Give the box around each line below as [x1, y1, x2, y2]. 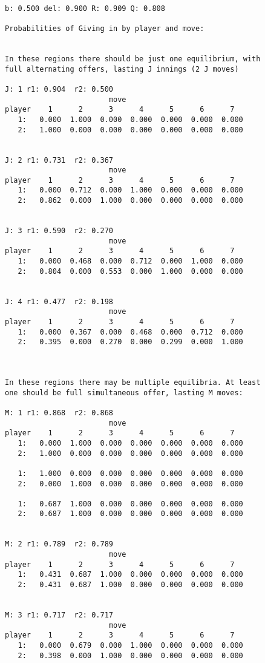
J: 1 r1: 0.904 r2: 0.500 [5, 84, 113, 93]
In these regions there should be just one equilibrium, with [5, 54, 261, 63]
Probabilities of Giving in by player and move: [5, 24, 204, 33]
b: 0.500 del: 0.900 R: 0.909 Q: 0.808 [5, 4, 165, 13]
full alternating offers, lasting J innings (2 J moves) [5, 64, 239, 73]
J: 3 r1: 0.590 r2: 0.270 [5, 226, 113, 236]
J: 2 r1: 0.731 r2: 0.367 [5, 155, 113, 165]
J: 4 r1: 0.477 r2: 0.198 [5, 297, 113, 306]
